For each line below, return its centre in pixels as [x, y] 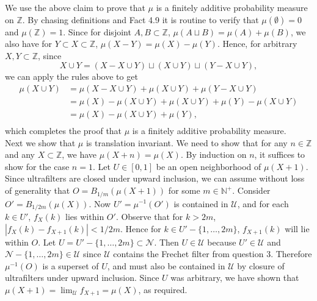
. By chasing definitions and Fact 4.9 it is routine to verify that [140, 19]
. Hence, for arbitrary [257, 44]
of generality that [38, 190]
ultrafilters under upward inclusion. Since [82, 278]
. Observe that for [149, 216]
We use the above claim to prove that [75, 7]
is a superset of [71, 265]
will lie [297, 228]
